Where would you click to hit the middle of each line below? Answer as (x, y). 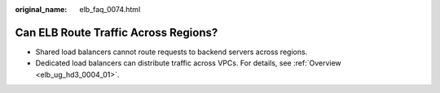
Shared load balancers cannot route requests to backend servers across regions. (172, 52)
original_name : (41, 9)
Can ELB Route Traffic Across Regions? (117, 32)
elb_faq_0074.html (110, 9)
